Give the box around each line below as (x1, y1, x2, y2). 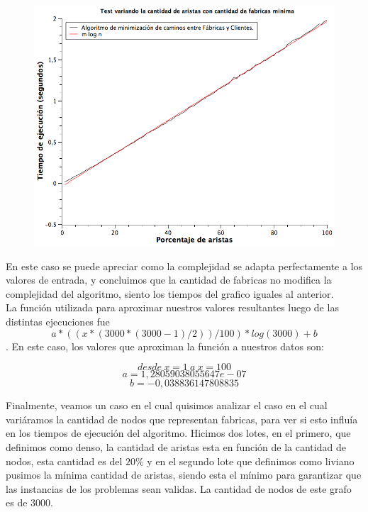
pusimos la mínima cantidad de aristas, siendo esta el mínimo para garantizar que (6, 467, 362, 482)
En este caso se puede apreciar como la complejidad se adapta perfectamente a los (6, 258, 363, 273)
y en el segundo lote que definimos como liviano (147, 453, 355, 468)
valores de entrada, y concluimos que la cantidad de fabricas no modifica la (6, 272, 332, 287)
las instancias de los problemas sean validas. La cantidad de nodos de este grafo (6, 481, 352, 496)
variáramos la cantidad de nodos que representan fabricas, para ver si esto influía (6, 411, 358, 426)
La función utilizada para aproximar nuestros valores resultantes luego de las (6, 300, 339, 315)
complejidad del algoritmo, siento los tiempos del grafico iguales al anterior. (6, 286, 334, 301)
